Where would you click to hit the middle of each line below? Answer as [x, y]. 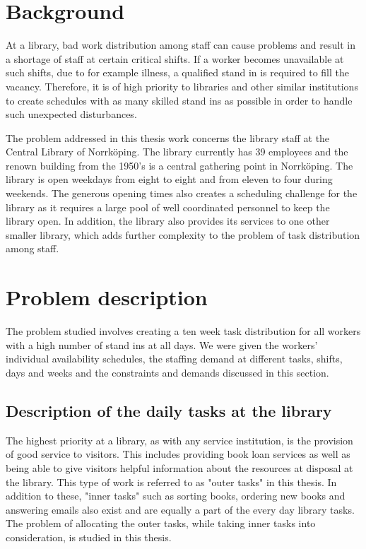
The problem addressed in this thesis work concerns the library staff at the [168, 137]
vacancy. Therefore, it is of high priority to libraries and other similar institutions [182, 86]
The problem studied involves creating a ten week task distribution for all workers [183, 331]
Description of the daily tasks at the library [169, 410]
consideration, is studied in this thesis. [89, 537]
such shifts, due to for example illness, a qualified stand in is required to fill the [178, 72]
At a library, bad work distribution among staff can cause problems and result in [181, 45]
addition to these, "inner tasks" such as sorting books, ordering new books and [176, 496]
